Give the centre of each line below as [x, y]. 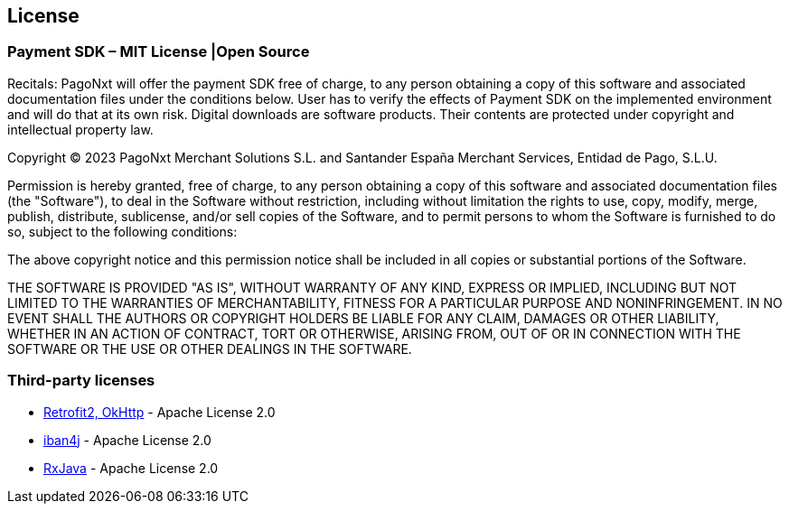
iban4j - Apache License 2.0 [127, 440]
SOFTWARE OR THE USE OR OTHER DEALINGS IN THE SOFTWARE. [210, 348]
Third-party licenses [81, 381]
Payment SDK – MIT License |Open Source [159, 52]
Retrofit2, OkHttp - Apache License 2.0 [160, 412]
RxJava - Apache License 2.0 [131, 468]
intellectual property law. [80, 129]
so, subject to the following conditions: [122, 231]
